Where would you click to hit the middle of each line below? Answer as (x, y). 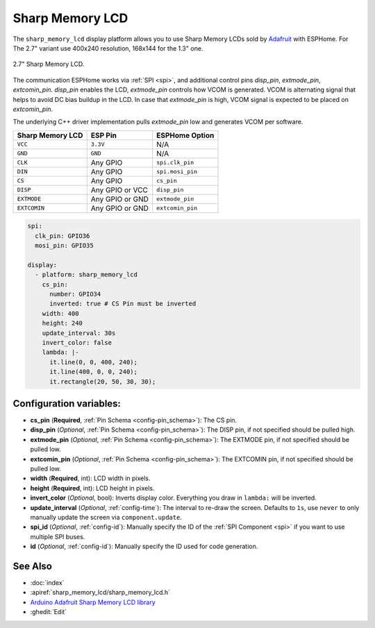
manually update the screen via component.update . (106, 517)
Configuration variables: (67, 404)
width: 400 (60, 313)
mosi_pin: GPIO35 (64, 246)
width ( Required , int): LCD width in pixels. (90, 478)
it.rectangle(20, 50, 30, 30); (103, 381)
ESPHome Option (185, 135)
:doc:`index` (47, 583)
